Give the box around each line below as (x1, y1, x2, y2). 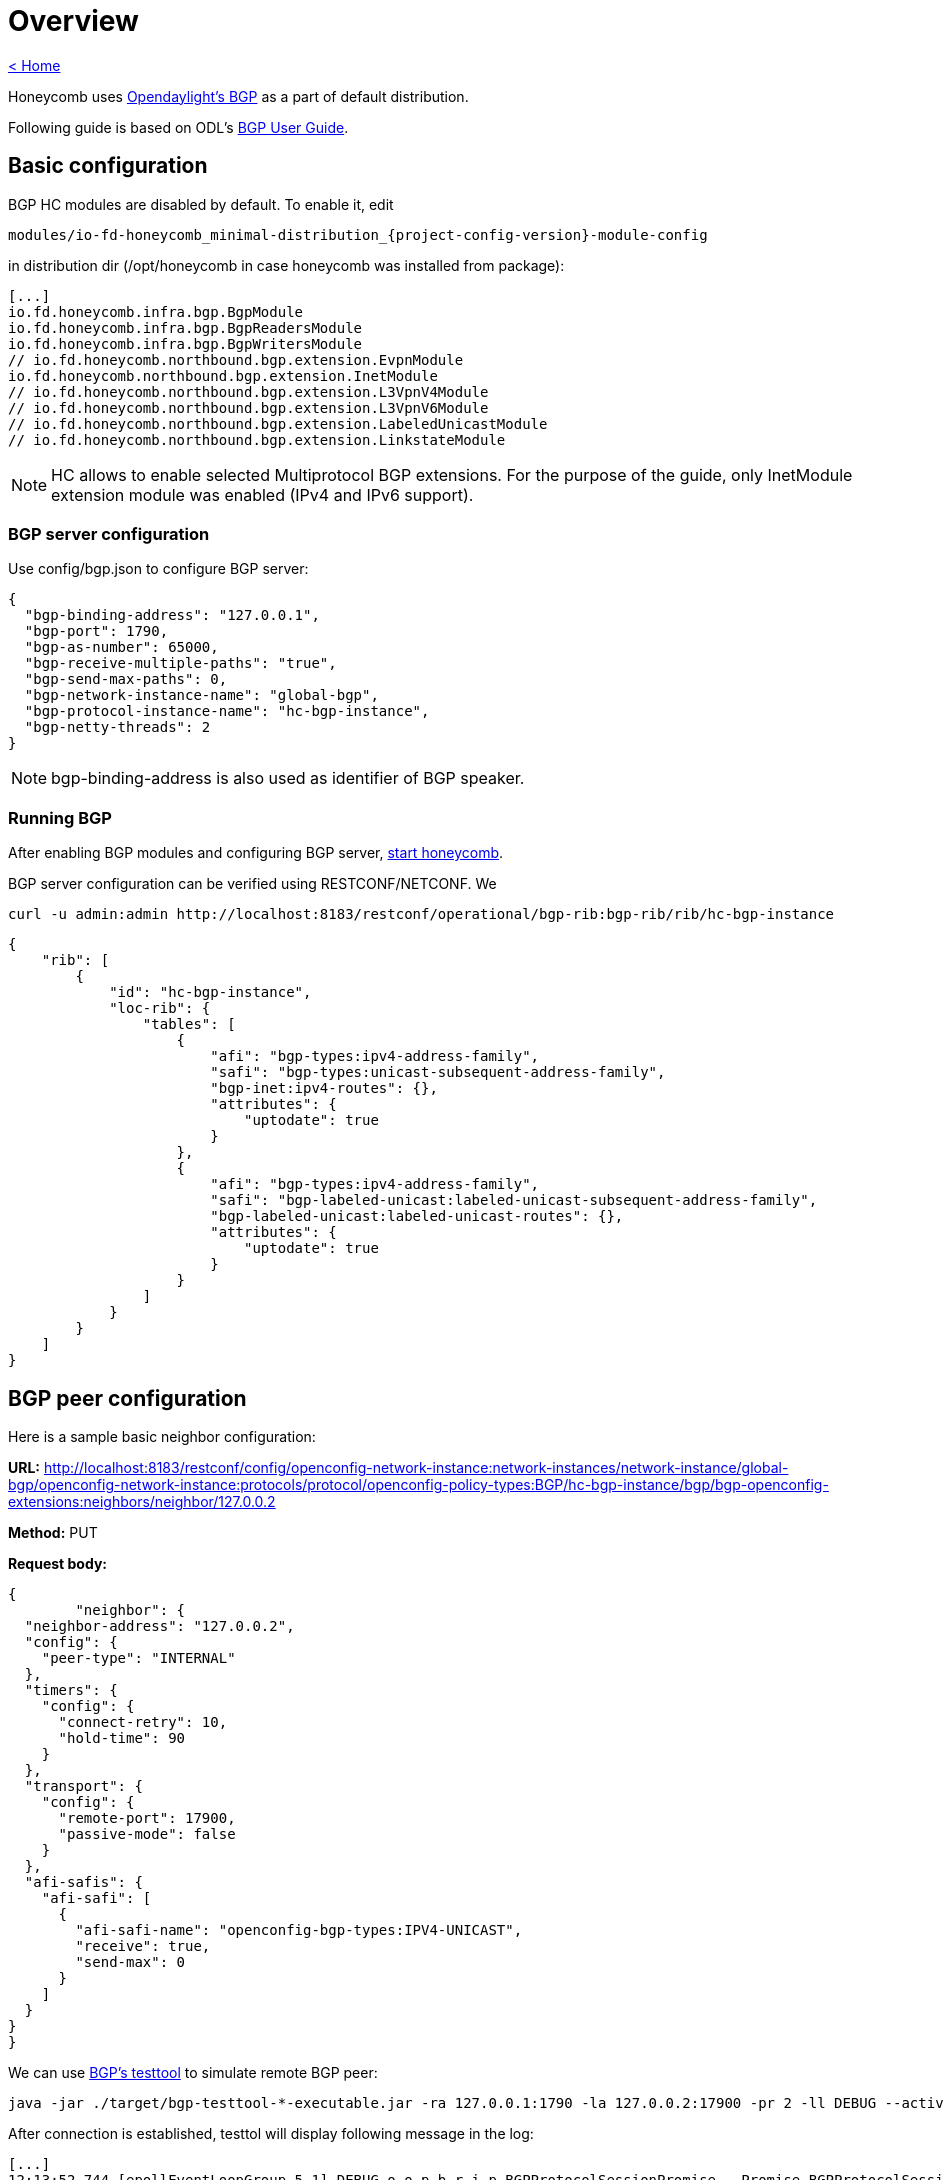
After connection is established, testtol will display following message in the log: (8, 2124, 534, 2142)
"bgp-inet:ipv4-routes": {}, (210, 1080, 438, 1097)
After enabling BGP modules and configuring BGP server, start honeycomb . (8, 844, 504, 862)
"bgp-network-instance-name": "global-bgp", (24, 687, 379, 704)
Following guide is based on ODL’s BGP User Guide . (8, 118, 349, 136)
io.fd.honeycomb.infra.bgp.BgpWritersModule (8, 335, 363, 352)
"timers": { (24, 1681, 118, 1698)
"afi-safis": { (24, 1873, 143, 1890)
